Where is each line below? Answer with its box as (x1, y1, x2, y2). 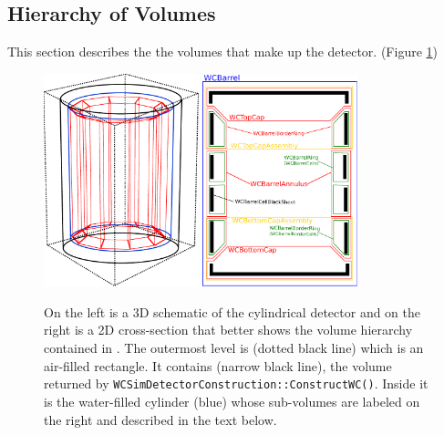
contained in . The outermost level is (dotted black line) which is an (44, 338, 424, 357)
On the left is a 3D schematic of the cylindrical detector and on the (44, 302, 421, 321)
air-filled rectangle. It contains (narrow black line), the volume (44, 356, 392, 375)
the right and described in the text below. (44, 409, 277, 429)
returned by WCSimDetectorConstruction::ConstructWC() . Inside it (44, 374, 429, 393)
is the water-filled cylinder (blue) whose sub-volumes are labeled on (44, 391, 420, 410)
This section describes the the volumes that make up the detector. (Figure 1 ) (7, 42, 438, 61)
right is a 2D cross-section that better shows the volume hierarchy (44, 320, 413, 339)
